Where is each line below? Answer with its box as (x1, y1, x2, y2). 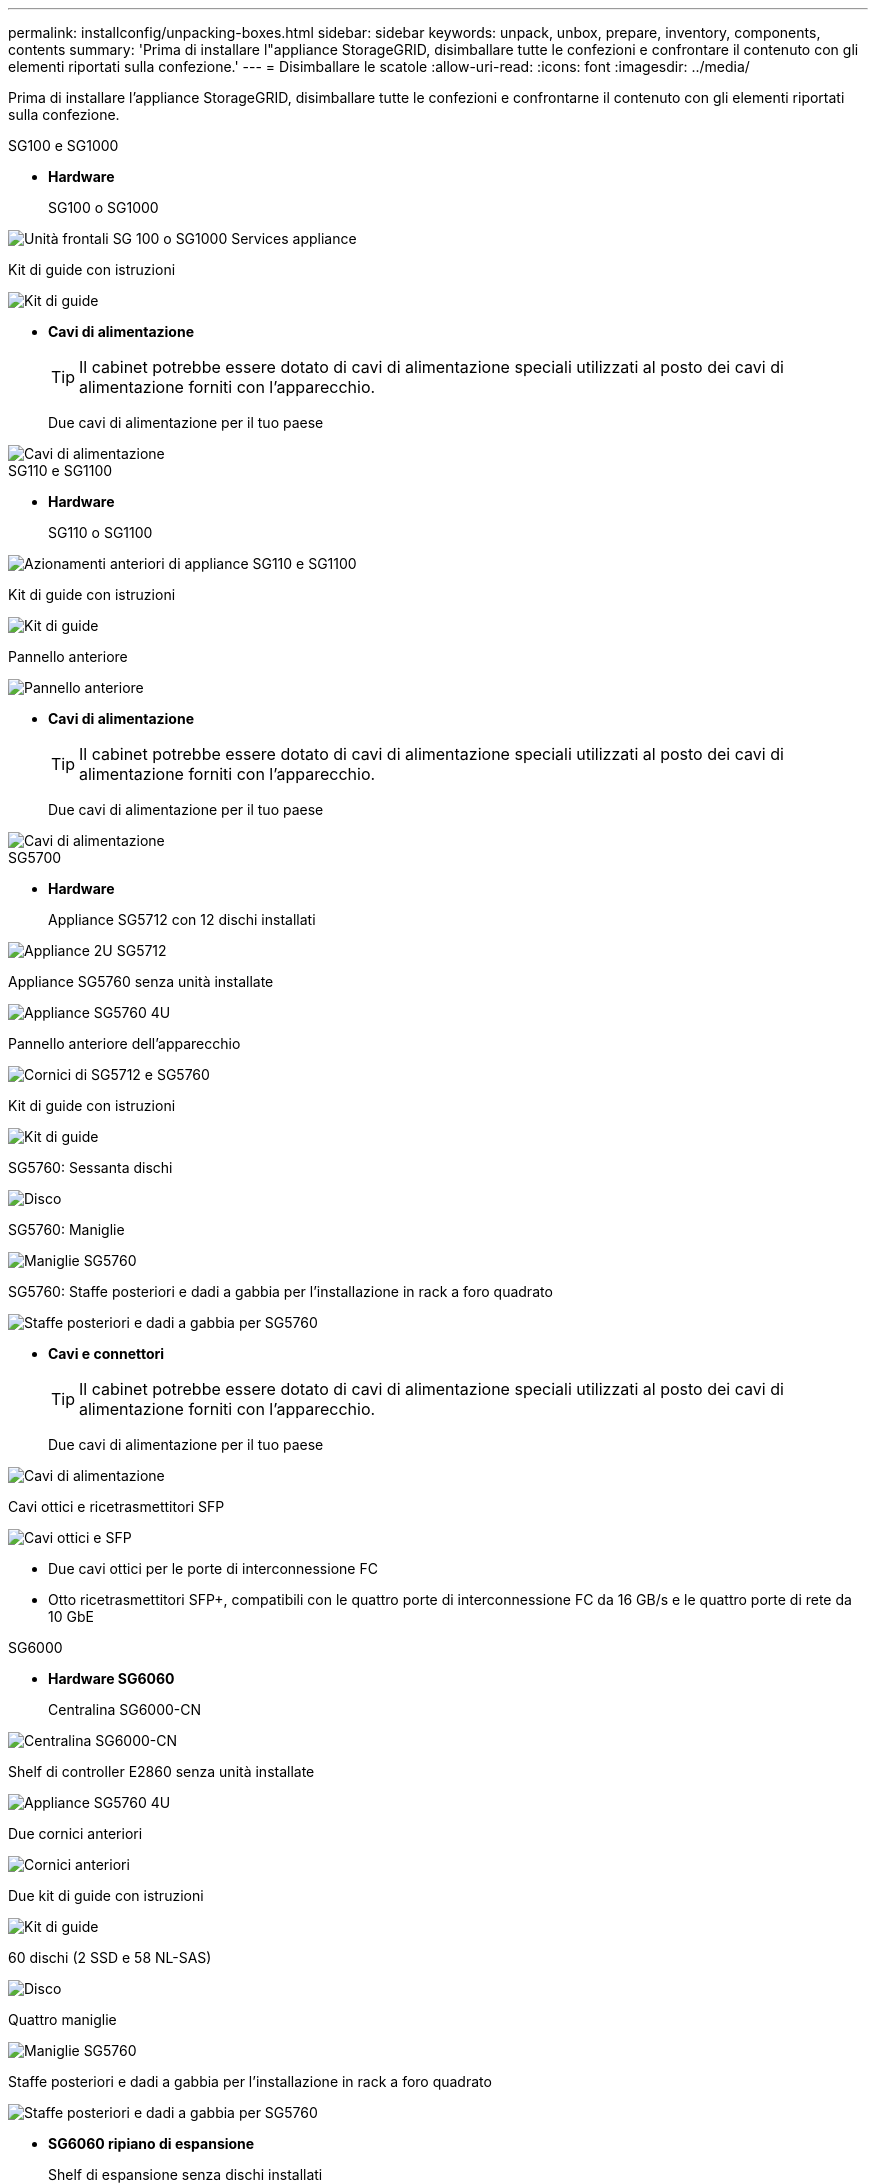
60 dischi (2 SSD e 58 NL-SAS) (8, 1949, 212, 1966)
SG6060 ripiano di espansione (48, 2135, 255, 2152)
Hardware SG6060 (48, 1670, 175, 1687)
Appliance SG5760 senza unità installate (8, 973, 274, 990)
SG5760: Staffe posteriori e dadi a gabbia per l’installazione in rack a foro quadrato (8, 1283, 553, 1300)
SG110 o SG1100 (48, 524, 153, 541)
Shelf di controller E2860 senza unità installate (8, 1763, 315, 1780)
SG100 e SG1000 (8, 137, 119, 154)
